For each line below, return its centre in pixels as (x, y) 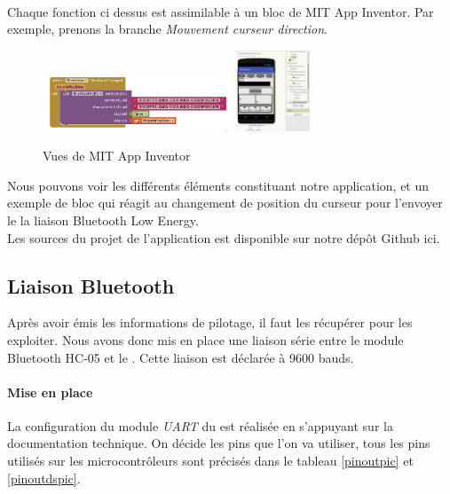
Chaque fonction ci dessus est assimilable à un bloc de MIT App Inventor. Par (221, 11)
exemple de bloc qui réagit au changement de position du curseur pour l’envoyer (225, 203)
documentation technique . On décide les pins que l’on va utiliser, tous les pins (219, 443)
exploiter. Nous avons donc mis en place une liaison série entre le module (205, 339)
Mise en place (50, 392)
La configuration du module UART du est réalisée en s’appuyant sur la (200, 425)
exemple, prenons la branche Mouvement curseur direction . (167, 29)
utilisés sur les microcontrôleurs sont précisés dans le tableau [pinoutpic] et (210, 461)
